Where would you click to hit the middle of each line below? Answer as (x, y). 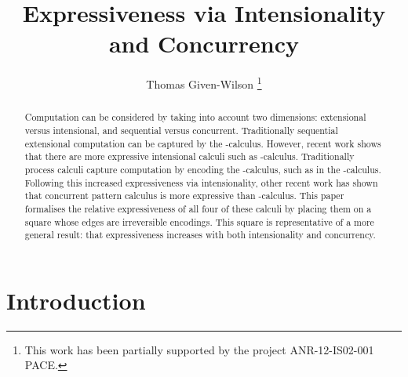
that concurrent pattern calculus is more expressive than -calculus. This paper (184, 196)
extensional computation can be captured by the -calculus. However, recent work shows (203, 143)
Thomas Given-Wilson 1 (204, 83)
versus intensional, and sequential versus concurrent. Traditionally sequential (181, 130)
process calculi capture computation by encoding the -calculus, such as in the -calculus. (203, 169)
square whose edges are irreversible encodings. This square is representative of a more (199, 221)
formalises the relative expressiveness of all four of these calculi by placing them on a (198, 208)
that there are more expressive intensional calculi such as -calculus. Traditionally (189, 156)
